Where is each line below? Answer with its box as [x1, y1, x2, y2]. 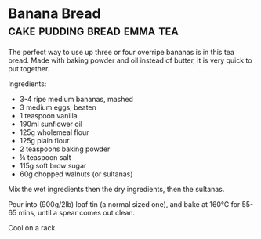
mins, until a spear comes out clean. [18, 208, 136, 217]
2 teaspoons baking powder [19, 144, 111, 154]
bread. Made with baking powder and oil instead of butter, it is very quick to [8, 56, 252, 65]
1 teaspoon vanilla [19, 110, 78, 120]
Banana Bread [8, 5, 101, 23]
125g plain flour [19, 136, 70, 145]
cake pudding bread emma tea [8, 21, 179, 39]
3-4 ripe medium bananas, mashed [19, 94, 133, 103]
